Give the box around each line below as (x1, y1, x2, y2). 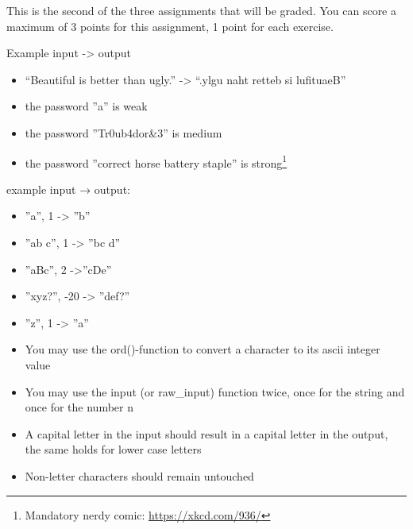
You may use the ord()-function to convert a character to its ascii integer (25, 341, 380, 357)
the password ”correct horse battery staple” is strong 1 (25, 152, 288, 171)
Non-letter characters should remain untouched (25, 467, 254, 484)
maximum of (6, 17, 68, 34)
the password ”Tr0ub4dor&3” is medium (25, 124, 222, 141)
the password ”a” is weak (25, 98, 148, 114)
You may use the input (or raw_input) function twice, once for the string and (25, 383, 405, 400)
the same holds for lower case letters (25, 441, 202, 458)
